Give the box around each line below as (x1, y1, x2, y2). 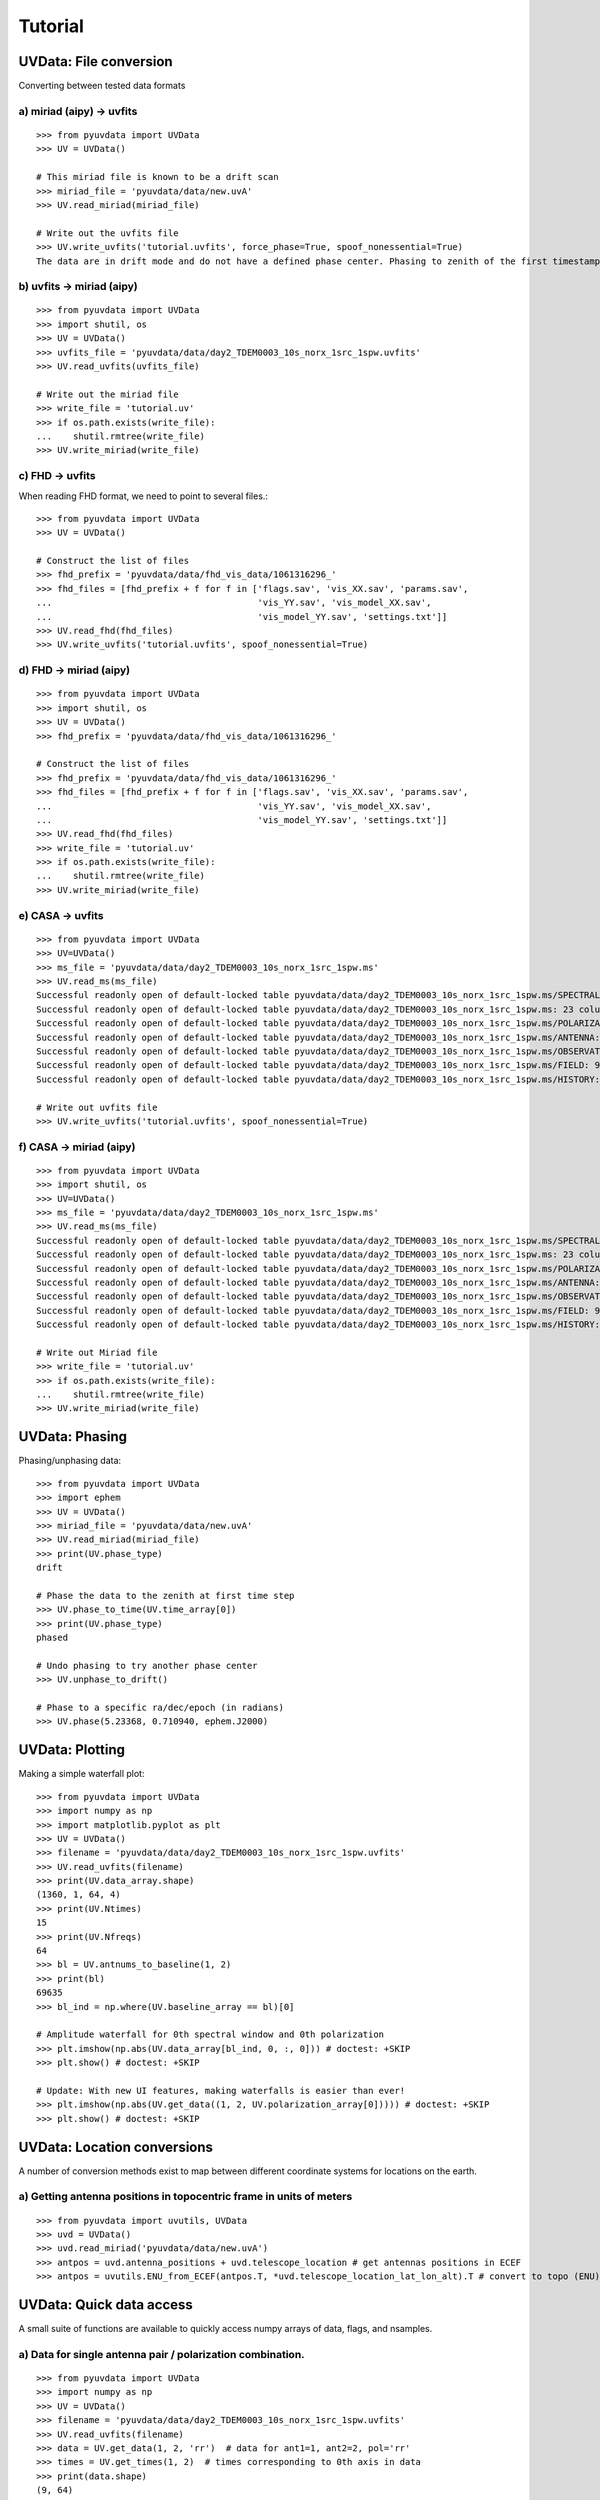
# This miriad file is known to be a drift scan (36, 171, 279, 183)
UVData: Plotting (18, 1741, 125, 1759)
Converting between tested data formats (18, 80, 186, 92)
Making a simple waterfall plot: (18, 1768, 145, 1780)
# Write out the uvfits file (36, 227, 179, 239)
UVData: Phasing (18, 1428, 128, 1445)
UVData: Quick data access (18, 2296, 194, 2313)
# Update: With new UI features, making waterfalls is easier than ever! (36, 2085, 406, 2096)
